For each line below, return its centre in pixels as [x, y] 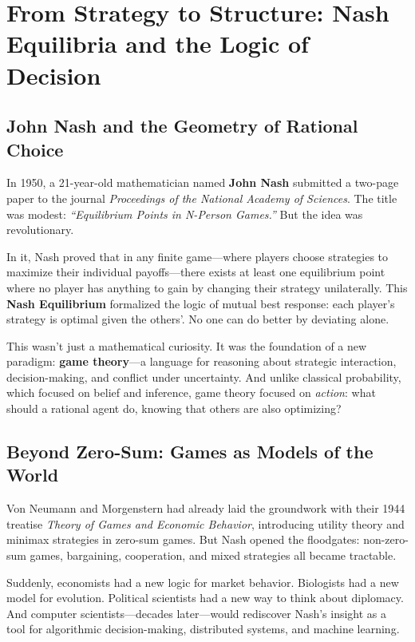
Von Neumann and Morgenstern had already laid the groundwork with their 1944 [206, 508]
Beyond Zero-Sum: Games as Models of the [190, 452]
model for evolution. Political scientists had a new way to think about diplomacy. [205, 598]
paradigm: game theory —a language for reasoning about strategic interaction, [202, 361]
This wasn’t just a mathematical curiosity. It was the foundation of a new [187, 345]
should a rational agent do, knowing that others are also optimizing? [174, 408]
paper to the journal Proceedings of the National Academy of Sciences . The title [202, 198]
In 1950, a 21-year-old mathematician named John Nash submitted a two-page [203, 182]
